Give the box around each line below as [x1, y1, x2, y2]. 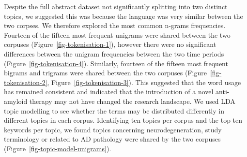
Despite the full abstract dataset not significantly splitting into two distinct [4, 1, 228, 11]
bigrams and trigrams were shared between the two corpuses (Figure [4, 68, 207, 78]
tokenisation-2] [4, 77, 47, 87]
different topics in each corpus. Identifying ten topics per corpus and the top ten [4, 115, 243, 125]
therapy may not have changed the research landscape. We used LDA [29, 96, 235, 106]
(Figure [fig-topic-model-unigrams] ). [4, 143, 111, 153]
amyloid [4, 96, 28, 106]
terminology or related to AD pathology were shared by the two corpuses [4, 134, 221, 144]
